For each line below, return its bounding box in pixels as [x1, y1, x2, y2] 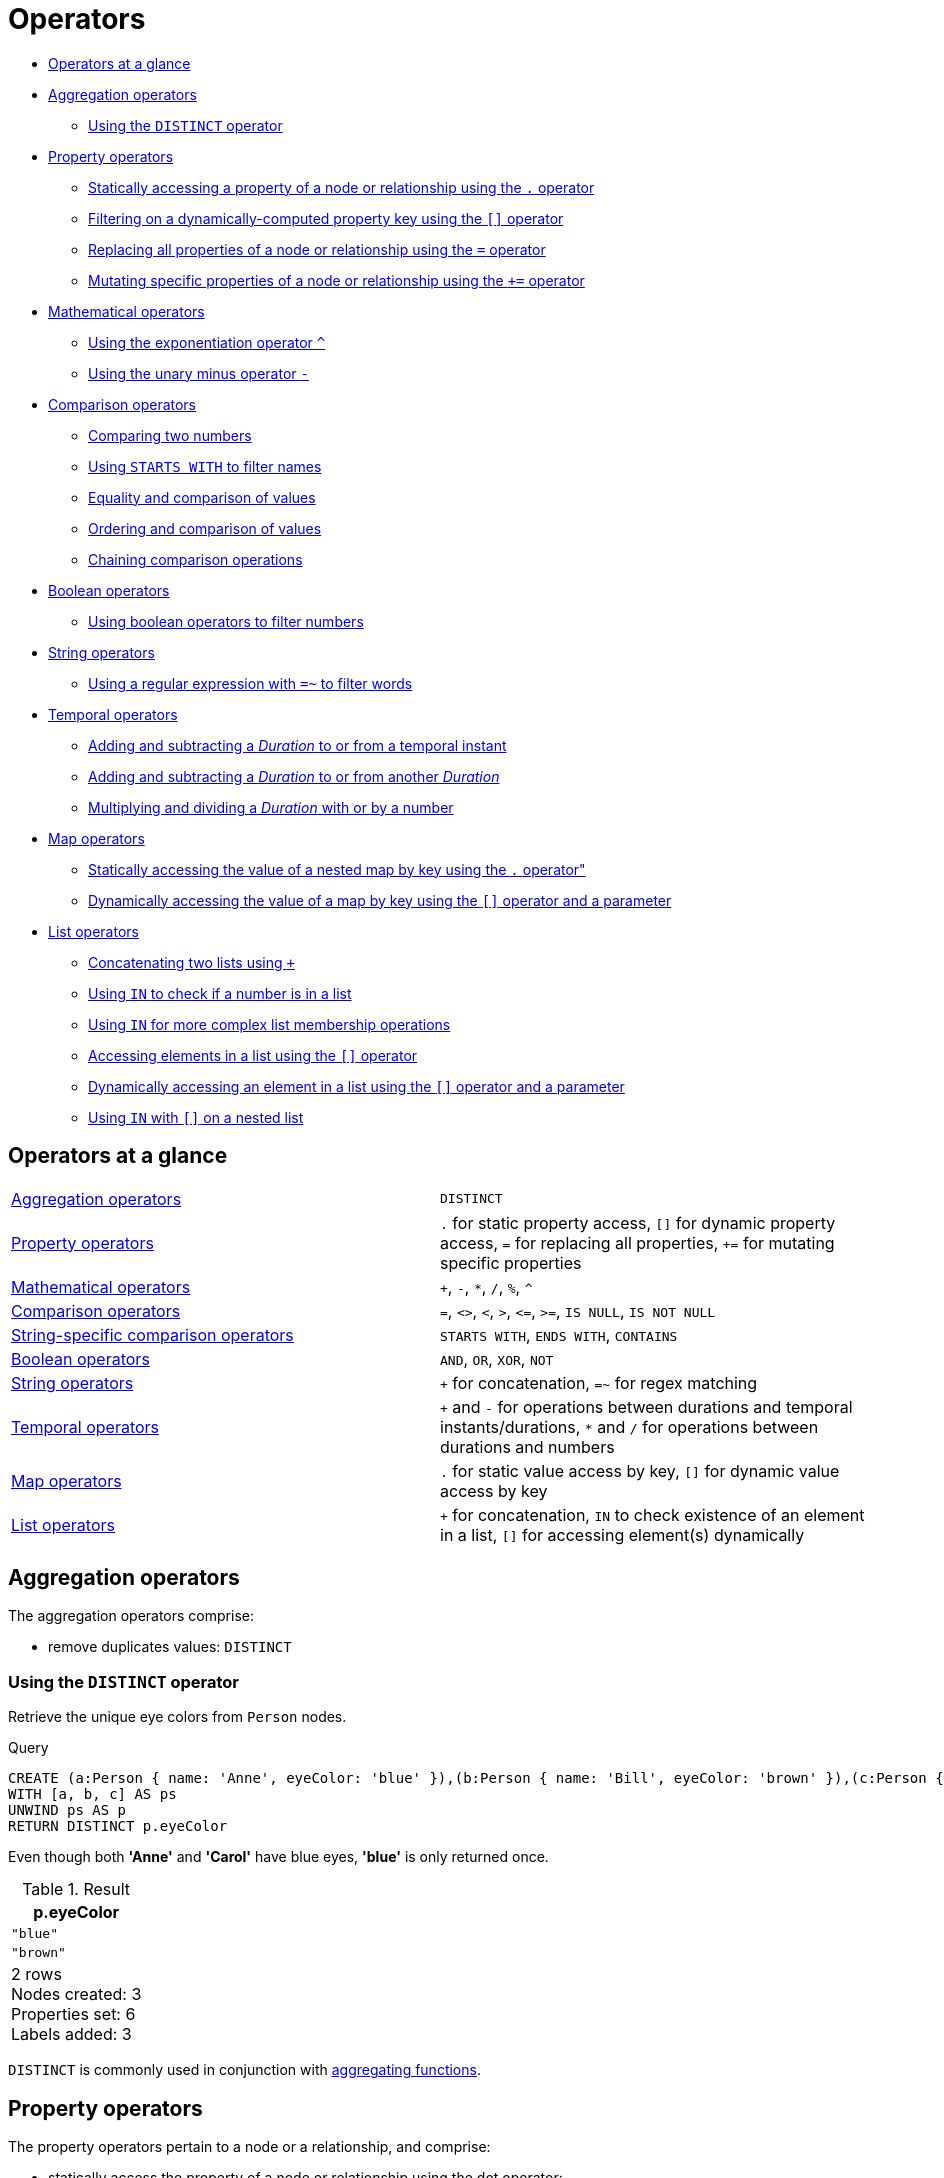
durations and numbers [440, 1436, 615, 1457]
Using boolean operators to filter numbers [88, 612, 364, 630]
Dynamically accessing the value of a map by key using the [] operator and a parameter [88, 891, 672, 909]
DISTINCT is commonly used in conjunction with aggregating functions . [8, 2061, 481, 2079]
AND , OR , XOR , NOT [440, 1348, 554, 1369]
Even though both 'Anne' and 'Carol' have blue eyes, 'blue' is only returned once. [8, 1848, 549, 1866]
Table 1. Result [22, 1879, 131, 1900]
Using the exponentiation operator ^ [88, 333, 326, 351]
